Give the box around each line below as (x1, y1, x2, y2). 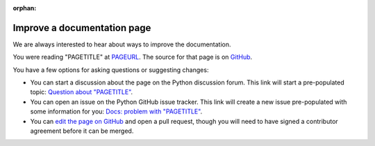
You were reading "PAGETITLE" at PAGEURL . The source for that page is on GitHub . (12, 53, 253, 62)
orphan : (12, 4, 37, 12)
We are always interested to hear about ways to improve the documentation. (12, 40, 232, 48)
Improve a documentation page (12, 21, 151, 34)
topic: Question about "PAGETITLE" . (30, 88, 133, 96)
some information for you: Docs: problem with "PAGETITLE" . (30, 107, 203, 116)
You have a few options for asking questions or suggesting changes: (12, 66, 209, 74)
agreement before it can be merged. (30, 127, 134, 135)
